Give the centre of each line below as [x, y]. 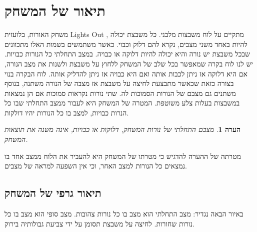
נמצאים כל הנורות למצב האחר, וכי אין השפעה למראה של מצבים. [96, 166]
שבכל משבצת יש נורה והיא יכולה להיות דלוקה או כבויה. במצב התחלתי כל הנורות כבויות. [127, 54]
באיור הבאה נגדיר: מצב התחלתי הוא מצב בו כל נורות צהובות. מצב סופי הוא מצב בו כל [124, 214]
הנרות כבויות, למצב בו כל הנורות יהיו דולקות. [67, 112]
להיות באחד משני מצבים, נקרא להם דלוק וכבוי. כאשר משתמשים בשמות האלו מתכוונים [126, 44]
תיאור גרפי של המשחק [53, 193]
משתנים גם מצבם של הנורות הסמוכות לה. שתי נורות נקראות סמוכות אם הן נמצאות [120, 93]
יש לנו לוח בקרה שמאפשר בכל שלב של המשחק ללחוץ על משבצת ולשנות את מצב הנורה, [129, 63]
